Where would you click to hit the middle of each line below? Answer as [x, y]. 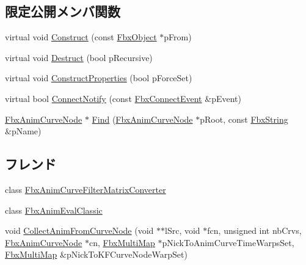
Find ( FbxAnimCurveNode [142, 119]
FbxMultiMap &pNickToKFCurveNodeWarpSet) [96, 254]
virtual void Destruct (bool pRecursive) [79, 57]
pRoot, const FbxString [244, 119]
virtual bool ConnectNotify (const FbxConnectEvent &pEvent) [123, 98]
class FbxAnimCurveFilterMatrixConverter [86, 189]
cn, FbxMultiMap [122, 242]
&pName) [23, 131]
